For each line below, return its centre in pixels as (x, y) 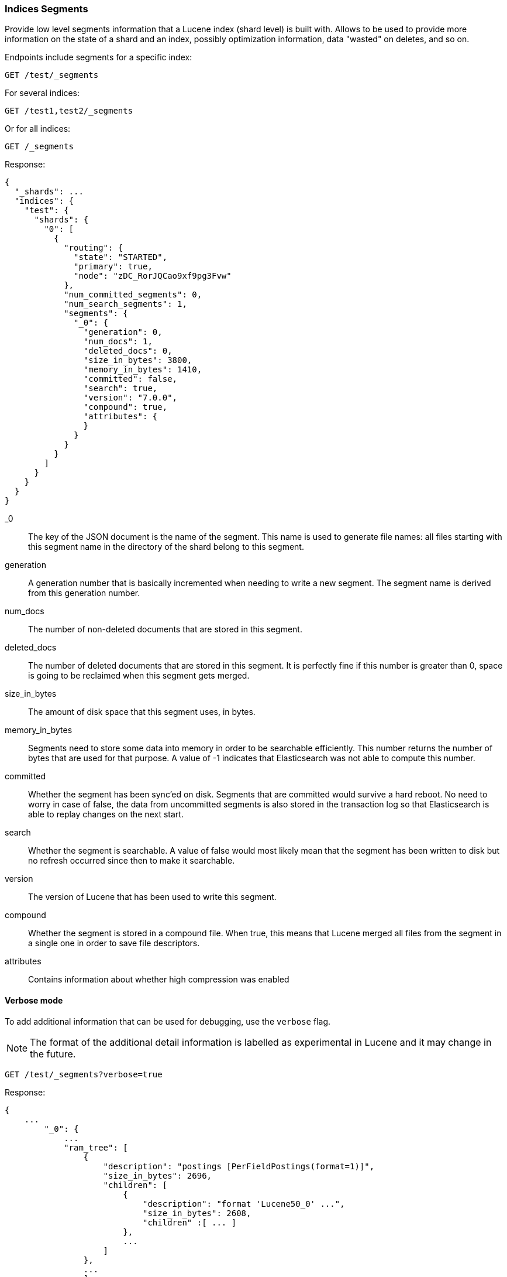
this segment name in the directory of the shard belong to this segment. (166, 547)
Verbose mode (34, 1000)
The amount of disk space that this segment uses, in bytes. (142, 712)
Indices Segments (46, 9)
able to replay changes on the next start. (106, 814)
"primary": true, (113, 267)
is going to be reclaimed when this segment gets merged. (139, 676)
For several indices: (42, 93)
